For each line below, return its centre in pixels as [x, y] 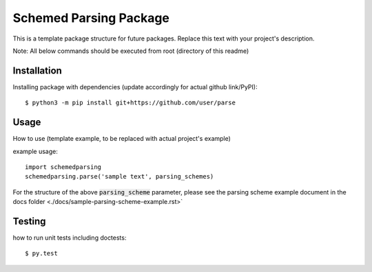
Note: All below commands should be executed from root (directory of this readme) [131, 51]
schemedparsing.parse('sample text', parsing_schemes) [120, 177]
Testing [29, 221]
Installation [37, 70]
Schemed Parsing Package [91, 18]
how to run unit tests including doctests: [70, 238]
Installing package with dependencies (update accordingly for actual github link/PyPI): [135, 87]
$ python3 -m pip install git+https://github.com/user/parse [130, 103]
